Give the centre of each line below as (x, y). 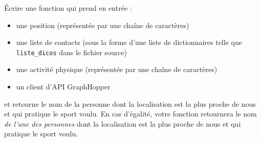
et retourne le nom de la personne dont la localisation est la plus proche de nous (130, 103)
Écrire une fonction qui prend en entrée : (68, 8)
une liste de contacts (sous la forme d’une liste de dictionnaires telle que (129, 42)
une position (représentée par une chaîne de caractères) (103, 25)
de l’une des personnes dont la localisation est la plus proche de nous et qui (123, 123)
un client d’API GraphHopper (63, 87)
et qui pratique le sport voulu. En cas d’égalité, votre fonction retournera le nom (130, 114)
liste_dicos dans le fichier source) (72, 52)
